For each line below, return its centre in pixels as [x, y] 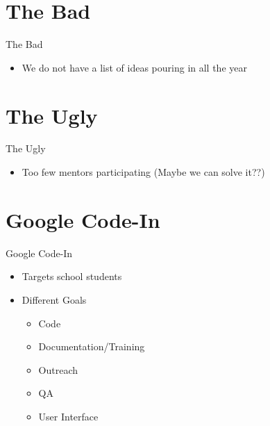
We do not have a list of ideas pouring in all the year [134, 67]
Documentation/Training [92, 346]
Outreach [58, 369]
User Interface [68, 416]
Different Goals [54, 299]
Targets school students [72, 276]
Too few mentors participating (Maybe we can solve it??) [143, 172]
